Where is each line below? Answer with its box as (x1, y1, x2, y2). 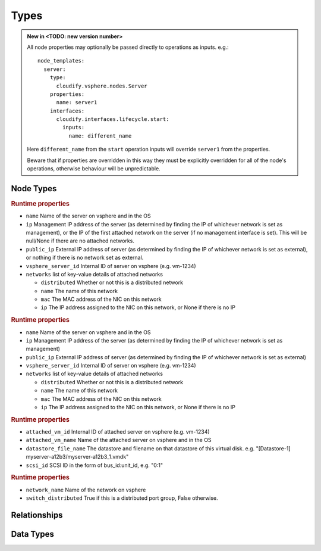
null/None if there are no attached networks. (26, 237, 135, 244)
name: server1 (56, 99, 97, 106)
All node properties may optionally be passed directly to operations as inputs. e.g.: (27, 43, 229, 51)
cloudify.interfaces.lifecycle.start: (56, 116, 169, 123)
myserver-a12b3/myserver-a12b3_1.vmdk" (26, 453, 129, 460)
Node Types (11, 183, 57, 194)
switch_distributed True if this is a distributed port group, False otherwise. (26, 494, 218, 502)
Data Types (11, 529, 55, 539)
